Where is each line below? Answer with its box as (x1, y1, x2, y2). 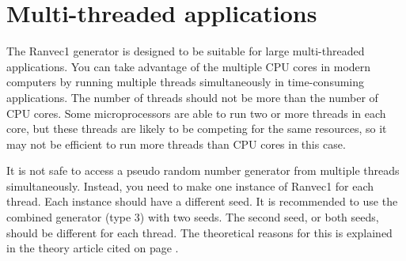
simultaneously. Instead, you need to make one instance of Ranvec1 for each (6, 177, 374, 194)
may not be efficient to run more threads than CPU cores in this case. (6, 135, 346, 152)
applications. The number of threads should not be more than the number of (6, 89, 378, 105)
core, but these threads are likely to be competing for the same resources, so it (6, 120, 387, 137)
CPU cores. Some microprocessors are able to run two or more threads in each (6, 104, 386, 121)
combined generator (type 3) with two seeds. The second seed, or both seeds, (6, 209, 379, 225)
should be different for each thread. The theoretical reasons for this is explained (6, 224, 393, 240)
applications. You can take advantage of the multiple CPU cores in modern (6, 58, 371, 74)
